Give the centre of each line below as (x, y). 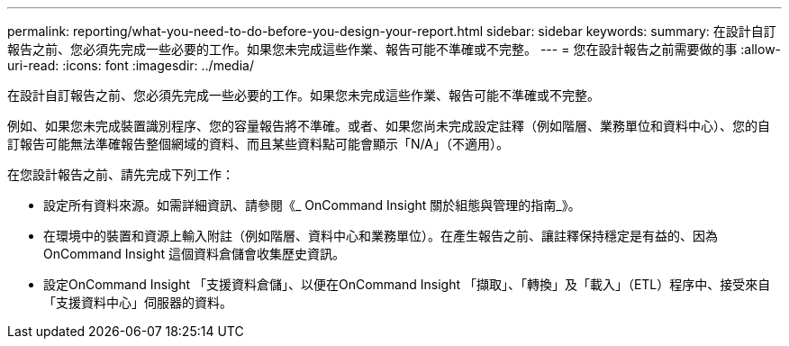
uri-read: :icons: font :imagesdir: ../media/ (131, 65)
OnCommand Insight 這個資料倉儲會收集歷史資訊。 (194, 254)
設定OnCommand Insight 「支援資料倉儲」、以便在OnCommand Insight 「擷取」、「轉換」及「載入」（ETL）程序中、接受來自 (407, 284)
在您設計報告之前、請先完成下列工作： (121, 174)
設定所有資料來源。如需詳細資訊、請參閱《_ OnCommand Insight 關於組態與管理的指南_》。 (312, 205)
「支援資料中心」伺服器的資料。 (138, 302)
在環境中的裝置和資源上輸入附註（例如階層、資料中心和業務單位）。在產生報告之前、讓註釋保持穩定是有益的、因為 (381, 236)
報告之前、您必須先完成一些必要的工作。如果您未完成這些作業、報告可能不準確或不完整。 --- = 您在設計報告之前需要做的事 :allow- (394, 49)
